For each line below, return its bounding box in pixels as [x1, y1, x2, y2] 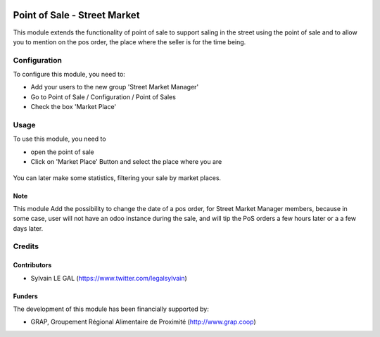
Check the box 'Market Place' [30, 103, 117, 111]
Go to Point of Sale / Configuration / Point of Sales [30, 92, 176, 101]
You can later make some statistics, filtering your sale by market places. [13, 173, 222, 182]
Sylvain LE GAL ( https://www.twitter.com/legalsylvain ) [30, 274, 188, 282]
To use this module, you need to [13, 134, 106, 144]
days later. [13, 224, 44, 232]
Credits [13, 241, 39, 251]
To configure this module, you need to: [13, 70, 126, 79]
